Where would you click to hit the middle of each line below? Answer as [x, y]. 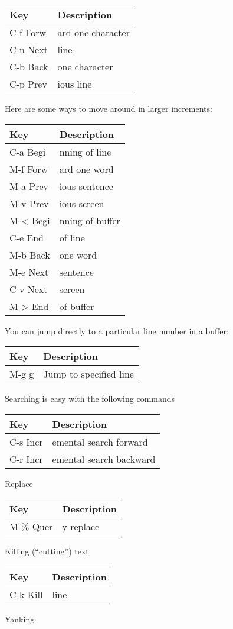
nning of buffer [90, 220]
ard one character [93, 32]
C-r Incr [26, 459]
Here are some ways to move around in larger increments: [109, 108]
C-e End [27, 237]
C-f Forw [28, 32]
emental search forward [100, 441]
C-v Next [29, 289]
